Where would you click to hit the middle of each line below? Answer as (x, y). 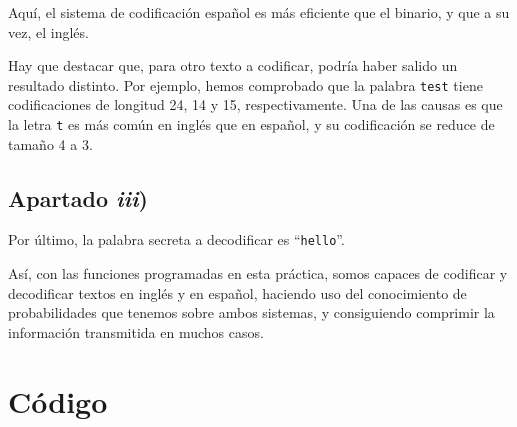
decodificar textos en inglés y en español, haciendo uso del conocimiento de (237, 292)
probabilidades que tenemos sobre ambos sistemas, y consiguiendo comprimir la (251, 312)
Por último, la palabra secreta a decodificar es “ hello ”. (176, 239)
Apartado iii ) (78, 197)
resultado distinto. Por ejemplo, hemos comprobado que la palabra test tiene (245, 84)
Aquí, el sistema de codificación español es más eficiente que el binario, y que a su (259, 12)
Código (58, 400)
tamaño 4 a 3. (50, 143)
